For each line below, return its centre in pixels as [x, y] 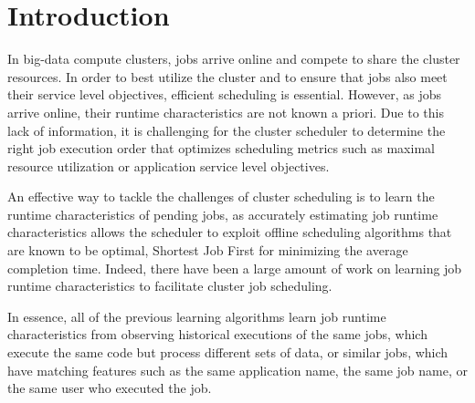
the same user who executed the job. [110, 388]
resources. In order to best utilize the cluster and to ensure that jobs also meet [227, 76]
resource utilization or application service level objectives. [169, 165]
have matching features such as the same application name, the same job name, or [238, 370]
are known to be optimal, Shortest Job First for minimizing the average [208, 250]
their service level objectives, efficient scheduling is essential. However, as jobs [225, 94]
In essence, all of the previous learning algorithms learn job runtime [197, 316]
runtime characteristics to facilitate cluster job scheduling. [170, 286]
